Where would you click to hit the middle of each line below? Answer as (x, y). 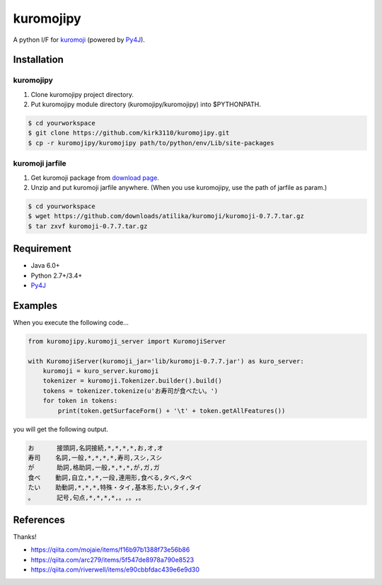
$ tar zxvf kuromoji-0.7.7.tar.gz (88, 226)
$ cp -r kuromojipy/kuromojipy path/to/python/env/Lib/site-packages (151, 143)
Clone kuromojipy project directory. (82, 94)
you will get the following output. (61, 429)
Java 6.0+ (45, 266)
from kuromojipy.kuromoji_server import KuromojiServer (127, 341)
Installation (38, 60)
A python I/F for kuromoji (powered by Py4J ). (79, 40)
